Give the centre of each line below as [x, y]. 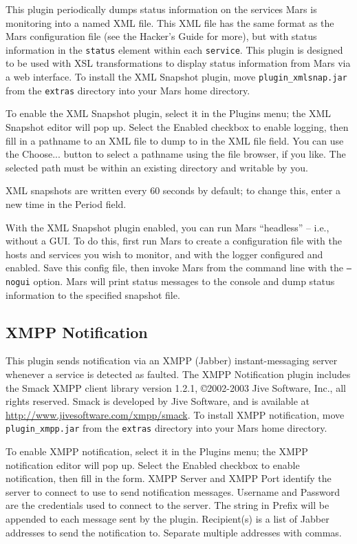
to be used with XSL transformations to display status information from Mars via [178, 63]
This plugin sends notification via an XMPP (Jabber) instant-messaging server [172, 360]
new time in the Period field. [66, 203]
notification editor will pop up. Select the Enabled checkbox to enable [153, 464]
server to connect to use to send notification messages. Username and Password [173, 491]
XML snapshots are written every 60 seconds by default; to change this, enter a [173, 190]
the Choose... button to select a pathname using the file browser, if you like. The [176, 154]
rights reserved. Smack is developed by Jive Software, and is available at [158, 401]
